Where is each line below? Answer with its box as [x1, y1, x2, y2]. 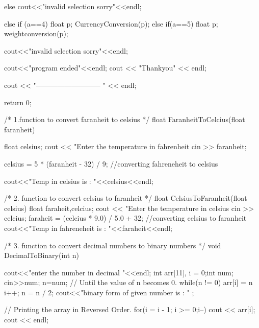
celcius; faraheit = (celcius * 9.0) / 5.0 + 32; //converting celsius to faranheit [4, 213, 247, 223]
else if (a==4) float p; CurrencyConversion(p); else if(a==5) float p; [4, 18, 218, 29]
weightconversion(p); [4, 28, 68, 39]
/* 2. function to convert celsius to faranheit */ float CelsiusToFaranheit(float [4, 193, 247, 203]
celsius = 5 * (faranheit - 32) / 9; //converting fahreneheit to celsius [4, 158, 218, 169]
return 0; [4, 97, 32, 107]
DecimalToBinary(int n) [4, 250, 80, 261]
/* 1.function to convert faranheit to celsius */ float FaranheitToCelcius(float [4, 114, 245, 125]
